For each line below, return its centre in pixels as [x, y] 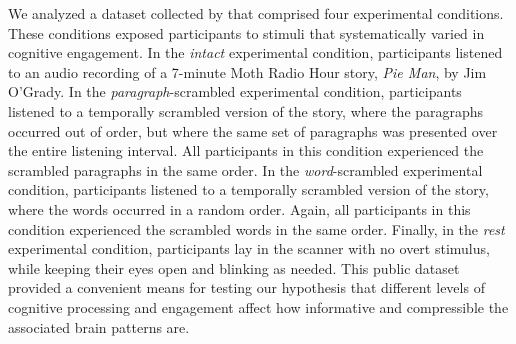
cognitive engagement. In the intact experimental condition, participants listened [255, 52]
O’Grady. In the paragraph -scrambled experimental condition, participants [235, 91]
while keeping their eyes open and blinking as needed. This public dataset [234, 267]
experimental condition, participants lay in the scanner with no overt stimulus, [249, 248]
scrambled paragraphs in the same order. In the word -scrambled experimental [245, 169]
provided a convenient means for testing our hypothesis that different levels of [246, 287]
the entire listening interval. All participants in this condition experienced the [246, 150]
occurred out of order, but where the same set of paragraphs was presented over [253, 130]
